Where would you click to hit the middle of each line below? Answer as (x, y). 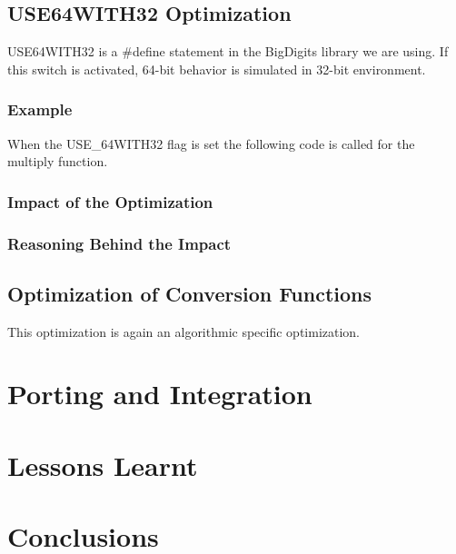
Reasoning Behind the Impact (119, 243)
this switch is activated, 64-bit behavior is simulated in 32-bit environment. (217, 69)
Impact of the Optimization (110, 201)
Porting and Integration (160, 394)
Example (40, 109)
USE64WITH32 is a (63, 51)
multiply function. (58, 161)
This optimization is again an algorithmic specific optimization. (184, 331)
